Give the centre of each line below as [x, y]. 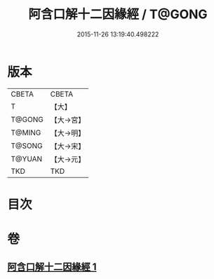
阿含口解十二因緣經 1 [52, 267]
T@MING [26, 132]
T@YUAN [27, 158]
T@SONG [27, 146]
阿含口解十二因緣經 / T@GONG [118, 14]
